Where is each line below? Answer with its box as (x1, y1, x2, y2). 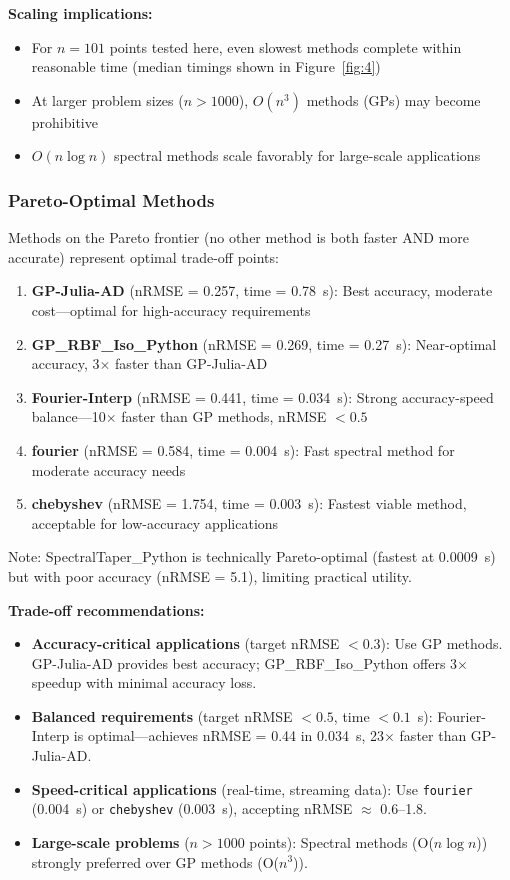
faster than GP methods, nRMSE (121, 406, 327, 427)
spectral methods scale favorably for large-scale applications (114, 145, 481, 166)
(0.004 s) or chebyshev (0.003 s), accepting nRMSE (31, 798, 353, 819)
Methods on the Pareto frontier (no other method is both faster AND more (8, 227, 469, 248)
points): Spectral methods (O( (249, 831, 434, 852)
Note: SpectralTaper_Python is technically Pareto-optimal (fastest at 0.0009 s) (8, 546, 496, 567)
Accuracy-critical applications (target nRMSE (31, 633, 340, 654)
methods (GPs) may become (306, 89, 481, 110)
